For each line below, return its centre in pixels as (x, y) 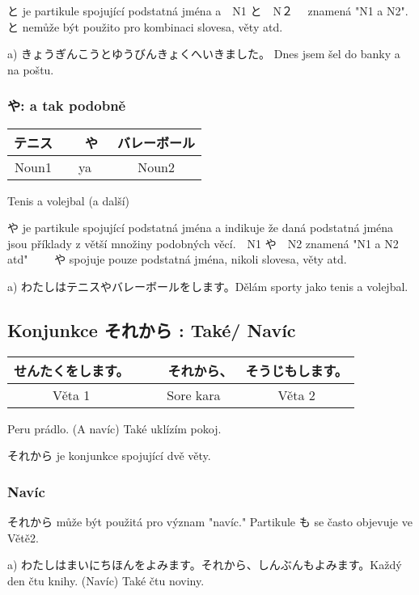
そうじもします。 (296, 370)
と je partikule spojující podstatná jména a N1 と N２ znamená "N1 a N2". (208, 11)
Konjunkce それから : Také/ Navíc (152, 329)
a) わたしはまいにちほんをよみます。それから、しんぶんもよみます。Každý (205, 565)
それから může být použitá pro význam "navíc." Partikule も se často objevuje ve (210, 522)
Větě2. (23, 537)
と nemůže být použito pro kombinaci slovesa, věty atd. (145, 26)
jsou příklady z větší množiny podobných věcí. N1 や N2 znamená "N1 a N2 (203, 243)
